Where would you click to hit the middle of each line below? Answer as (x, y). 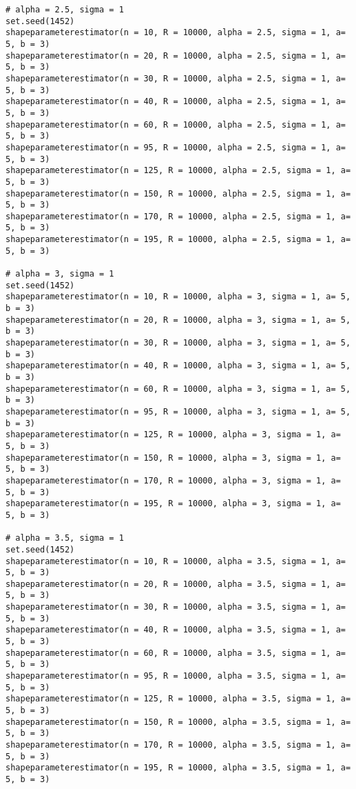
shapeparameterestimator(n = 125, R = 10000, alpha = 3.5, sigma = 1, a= (178, 699)
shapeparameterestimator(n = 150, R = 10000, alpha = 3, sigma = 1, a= (173, 458)
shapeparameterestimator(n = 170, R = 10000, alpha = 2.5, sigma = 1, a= (178, 216)
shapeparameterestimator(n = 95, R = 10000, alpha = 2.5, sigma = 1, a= (176, 147)
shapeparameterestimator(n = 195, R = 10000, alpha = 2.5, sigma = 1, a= (178, 240)
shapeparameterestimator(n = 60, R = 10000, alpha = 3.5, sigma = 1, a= (176, 653)
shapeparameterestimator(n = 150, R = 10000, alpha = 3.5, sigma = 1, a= (178, 722)
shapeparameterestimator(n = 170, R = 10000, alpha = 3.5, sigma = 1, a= (178, 745)
